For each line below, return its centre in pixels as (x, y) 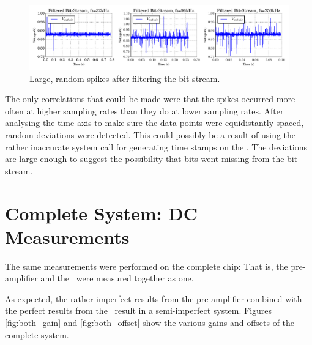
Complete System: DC (102, 213)
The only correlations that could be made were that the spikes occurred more (150, 99)
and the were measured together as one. (117, 278)
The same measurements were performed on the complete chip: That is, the (147, 266)
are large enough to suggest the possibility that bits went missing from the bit (151, 159)
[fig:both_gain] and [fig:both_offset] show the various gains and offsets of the (150, 323)
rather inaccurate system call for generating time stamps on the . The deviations (156, 147)
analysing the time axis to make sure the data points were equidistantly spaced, (154, 123)
